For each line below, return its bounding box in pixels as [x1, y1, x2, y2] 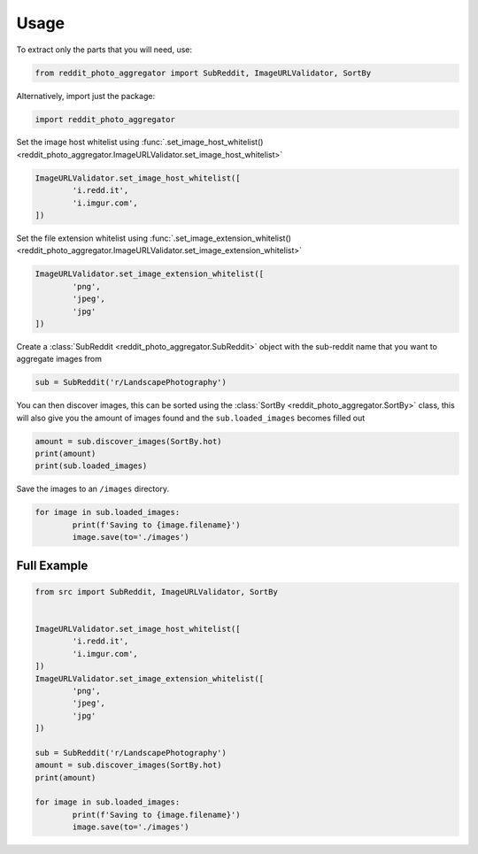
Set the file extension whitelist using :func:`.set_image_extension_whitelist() [16, 233, 292, 243]
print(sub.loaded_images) [35, 461, 148, 471]
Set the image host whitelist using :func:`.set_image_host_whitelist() [16, 137, 264, 148]
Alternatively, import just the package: [16, 90, 155, 101]
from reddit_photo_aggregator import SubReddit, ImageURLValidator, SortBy [35, 67, 372, 78]
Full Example [16, 558, 89, 573]
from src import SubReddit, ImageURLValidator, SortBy [35, 587, 278, 596]
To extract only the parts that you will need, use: [16, 44, 192, 55]
